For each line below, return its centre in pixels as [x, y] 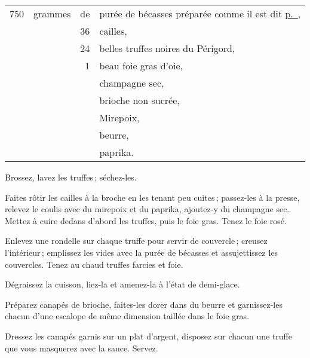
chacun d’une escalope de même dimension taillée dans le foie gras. [127, 316]
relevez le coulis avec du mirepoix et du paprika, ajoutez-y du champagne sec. [147, 209]
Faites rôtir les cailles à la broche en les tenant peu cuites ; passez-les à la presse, [152, 197]
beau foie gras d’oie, [141, 65]
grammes [52, 13]
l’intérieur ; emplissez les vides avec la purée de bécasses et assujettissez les [142, 252]
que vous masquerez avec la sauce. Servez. [82, 348]
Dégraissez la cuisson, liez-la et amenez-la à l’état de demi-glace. [122, 284]
